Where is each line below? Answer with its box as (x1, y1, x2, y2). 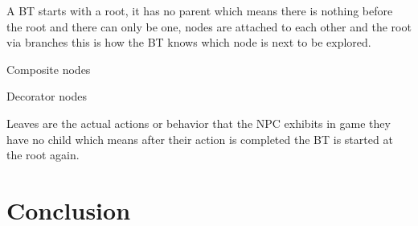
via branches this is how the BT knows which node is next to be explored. (6, 34, 371, 51)
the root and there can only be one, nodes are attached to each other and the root (6, 18, 412, 35)
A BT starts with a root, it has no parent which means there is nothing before (6, 2, 393, 18)
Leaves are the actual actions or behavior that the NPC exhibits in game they (6, 114, 391, 131)
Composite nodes (6, 60, 91, 77)
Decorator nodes (6, 88, 87, 105)
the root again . (6, 146, 80, 163)
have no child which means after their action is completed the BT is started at (6, 130, 393, 147)
